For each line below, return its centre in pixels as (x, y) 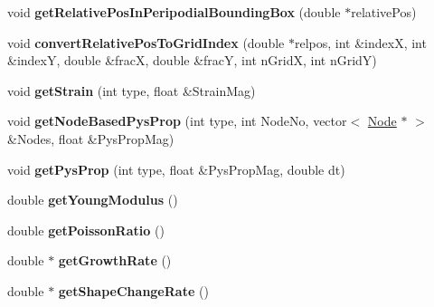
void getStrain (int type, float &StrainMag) (132, 90)
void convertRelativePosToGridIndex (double (146, 42)
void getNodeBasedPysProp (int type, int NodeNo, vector (177, 121)
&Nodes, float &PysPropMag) (91, 138)
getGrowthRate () (115, 260)
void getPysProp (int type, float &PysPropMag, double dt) (176, 169)
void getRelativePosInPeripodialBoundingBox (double (174, 12)
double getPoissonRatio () (86, 230)
